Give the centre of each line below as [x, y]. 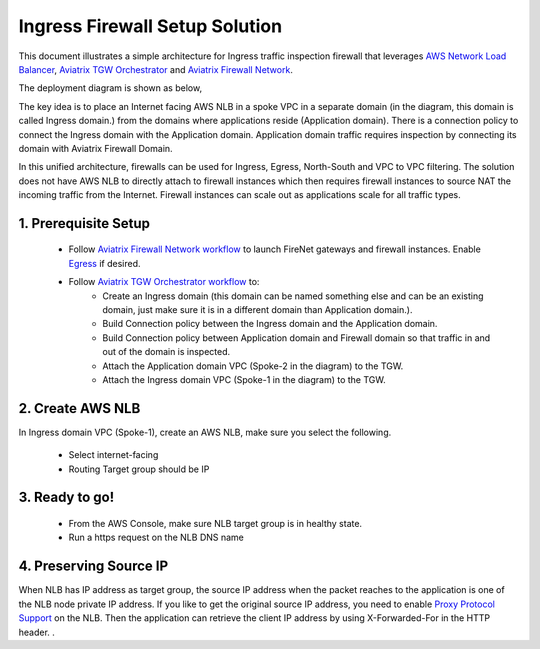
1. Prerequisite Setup [84, 223]
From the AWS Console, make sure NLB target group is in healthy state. [215, 524]
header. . [36, 632]
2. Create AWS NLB [79, 408]
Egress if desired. [104, 263]
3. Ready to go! [66, 497]
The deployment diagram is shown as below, [110, 88]
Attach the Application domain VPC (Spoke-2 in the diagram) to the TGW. [253, 366]
